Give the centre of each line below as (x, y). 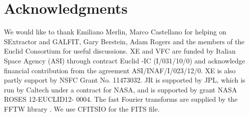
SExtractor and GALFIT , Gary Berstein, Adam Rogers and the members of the (124, 41)
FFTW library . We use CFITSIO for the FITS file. (82, 108)
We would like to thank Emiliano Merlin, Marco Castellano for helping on (115, 32)
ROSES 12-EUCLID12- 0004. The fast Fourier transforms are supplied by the (121, 99)
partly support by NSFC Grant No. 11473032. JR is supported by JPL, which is (125, 80)
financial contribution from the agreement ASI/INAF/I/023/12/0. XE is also (120, 70)
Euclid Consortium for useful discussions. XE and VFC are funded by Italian (120, 51)
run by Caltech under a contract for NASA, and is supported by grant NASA (121, 89)
